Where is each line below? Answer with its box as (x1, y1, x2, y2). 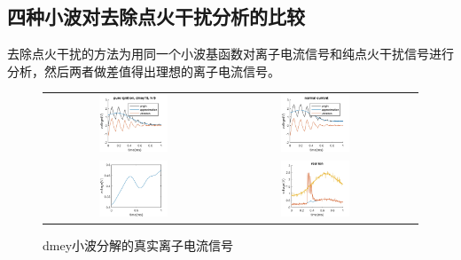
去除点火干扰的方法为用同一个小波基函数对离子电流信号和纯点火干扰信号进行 (7, 44, 454, 63)
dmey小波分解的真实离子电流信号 (43, 236, 234, 255)
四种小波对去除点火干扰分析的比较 (7, 3, 305, 30)
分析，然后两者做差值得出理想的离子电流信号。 (7, 61, 280, 80)
